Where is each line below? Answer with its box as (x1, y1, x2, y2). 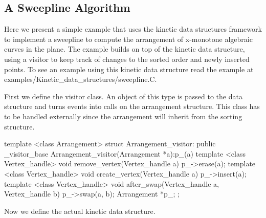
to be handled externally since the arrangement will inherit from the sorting (4, 111, 242, 121)
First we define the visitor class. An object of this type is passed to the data (4, 91, 242, 101)
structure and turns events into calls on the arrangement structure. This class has (4, 101, 260, 112)
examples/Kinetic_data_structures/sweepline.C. (4, 74, 157, 84)
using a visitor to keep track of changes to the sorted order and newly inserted (4, 53, 250, 64)
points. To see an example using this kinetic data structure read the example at (4, 63, 254, 74)
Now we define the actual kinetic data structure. (4, 205, 156, 216)
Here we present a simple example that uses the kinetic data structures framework (4, 24, 262, 34)
